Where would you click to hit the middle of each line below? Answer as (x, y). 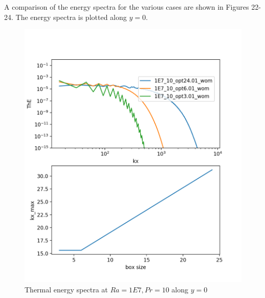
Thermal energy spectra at (66, 289)
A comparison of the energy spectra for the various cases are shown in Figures (127, 7)
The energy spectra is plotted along (71, 17)
